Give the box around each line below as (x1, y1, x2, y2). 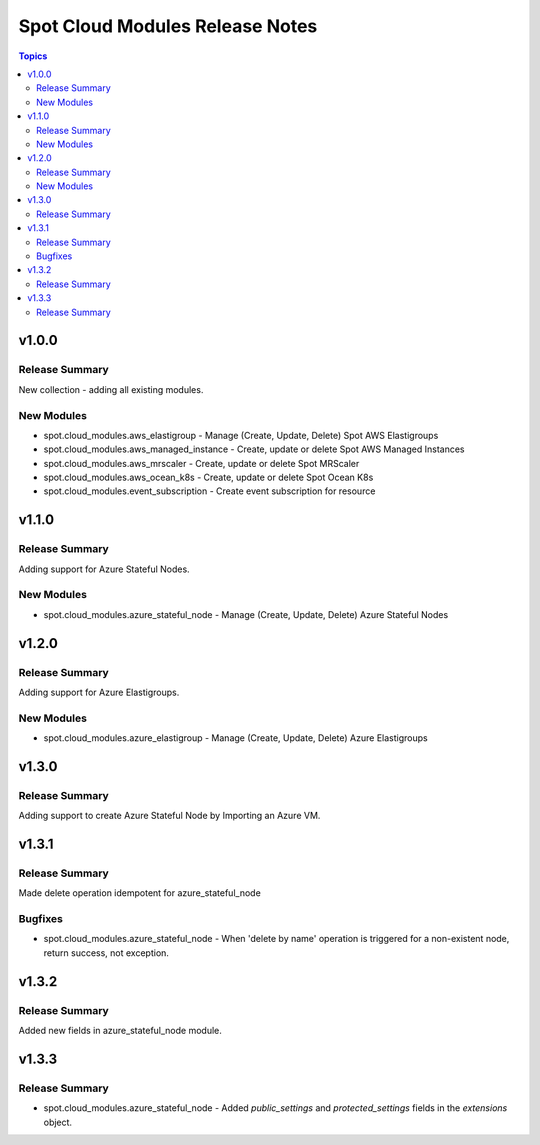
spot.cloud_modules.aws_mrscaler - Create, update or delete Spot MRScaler (43, 457, 360, 469)
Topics (18, 50, 48, 62)
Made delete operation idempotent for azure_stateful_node (18, 887, 262, 899)
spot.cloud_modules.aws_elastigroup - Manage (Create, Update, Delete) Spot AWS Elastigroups (43, 429, 439, 441)
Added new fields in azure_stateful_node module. (18, 1025, 222, 1037)
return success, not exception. (43, 946, 170, 959)
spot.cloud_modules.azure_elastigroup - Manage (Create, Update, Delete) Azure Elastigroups (43, 732, 429, 744)
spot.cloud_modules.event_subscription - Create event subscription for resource (43, 485, 376, 497)
